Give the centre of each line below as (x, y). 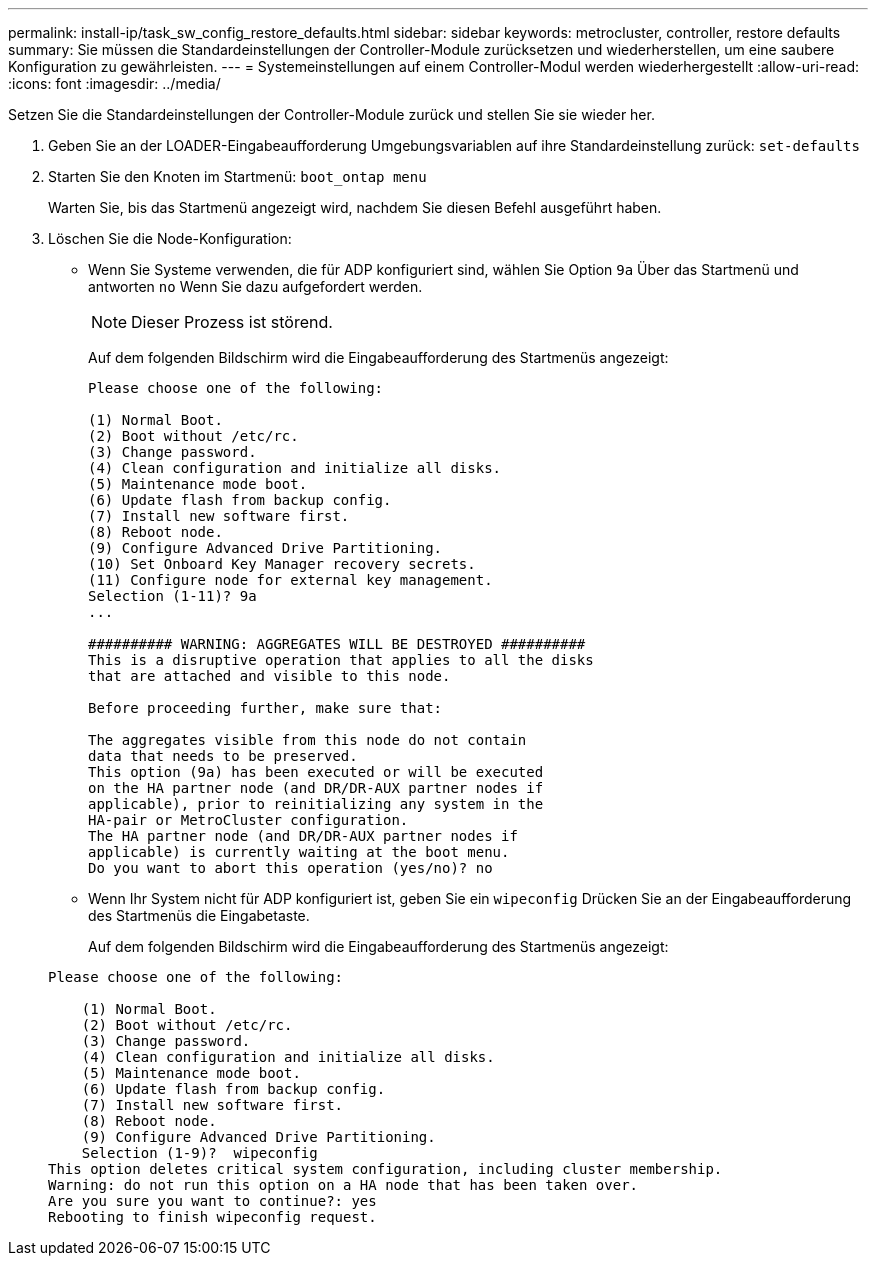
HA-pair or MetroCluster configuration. (248, 820)
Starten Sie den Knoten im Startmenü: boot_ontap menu (237, 176)
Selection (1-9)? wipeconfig (199, 1153)
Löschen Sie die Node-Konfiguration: (170, 238)
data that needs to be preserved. (223, 756)
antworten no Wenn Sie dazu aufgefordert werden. (255, 286)
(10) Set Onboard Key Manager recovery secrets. (282, 564)
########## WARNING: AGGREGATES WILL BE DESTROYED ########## (337, 644)
